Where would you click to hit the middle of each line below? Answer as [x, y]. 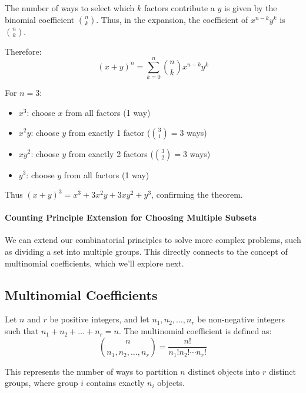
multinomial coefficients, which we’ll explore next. [94, 263]
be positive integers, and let [99, 319]
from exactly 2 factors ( [111, 153]
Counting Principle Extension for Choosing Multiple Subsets [131, 217]
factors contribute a [179, 8]
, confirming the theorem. [197, 194]
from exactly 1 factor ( [109, 132]
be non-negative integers [241, 319]
